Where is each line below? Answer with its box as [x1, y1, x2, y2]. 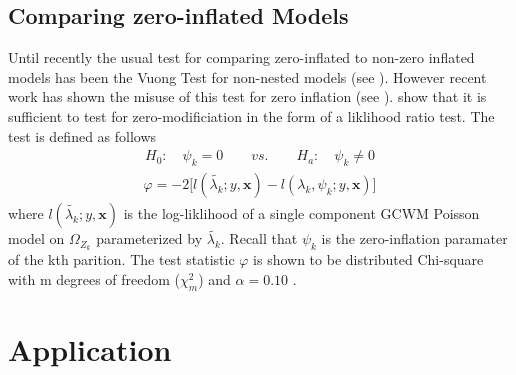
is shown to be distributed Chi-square [253, 249, 484, 270]
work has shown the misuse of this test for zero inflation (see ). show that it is [8, 86, 487, 107]
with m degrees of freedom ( [8, 268, 181, 289]
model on [8, 228, 65, 249]
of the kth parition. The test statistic [8, 249, 235, 270]
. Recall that [220, 228, 298, 249]
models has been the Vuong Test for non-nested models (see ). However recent [8, 66, 487, 87]
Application [8, 328, 172, 369]
